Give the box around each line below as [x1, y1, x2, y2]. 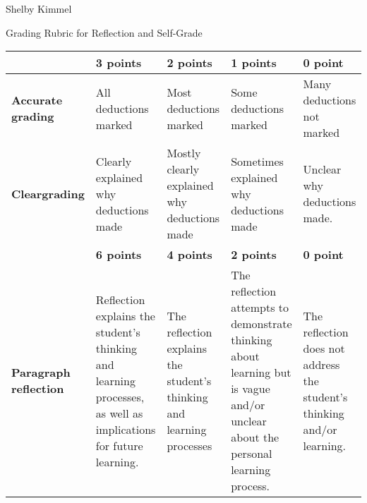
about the [231, 429, 279, 446]
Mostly [167, 145, 201, 162]
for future [95, 437, 143, 454]
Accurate [11, 92, 63, 109]
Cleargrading [11, 185, 85, 202]
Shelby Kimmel [6, 1, 72, 16]
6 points [95, 246, 142, 263]
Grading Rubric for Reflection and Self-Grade [6, 25, 203, 40]
